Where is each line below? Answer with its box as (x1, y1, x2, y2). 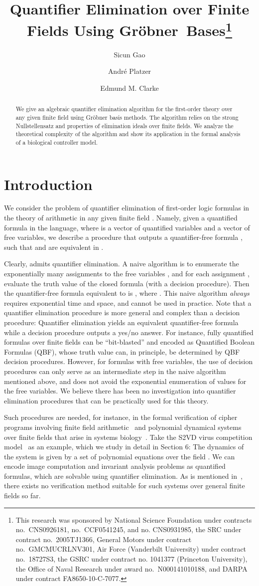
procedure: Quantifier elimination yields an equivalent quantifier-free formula (4, 317, 239, 327)
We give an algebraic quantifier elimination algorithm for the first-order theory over (15, 105, 233, 113)
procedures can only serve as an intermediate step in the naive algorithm (4, 366, 226, 376)
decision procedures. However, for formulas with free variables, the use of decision (4, 356, 253, 367)
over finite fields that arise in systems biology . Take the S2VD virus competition (4, 431, 253, 442)
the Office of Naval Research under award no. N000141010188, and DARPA (15, 563, 248, 574)
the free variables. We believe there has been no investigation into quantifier (4, 386, 236, 396)
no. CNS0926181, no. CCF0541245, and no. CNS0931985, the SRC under (15, 524, 242, 535)
